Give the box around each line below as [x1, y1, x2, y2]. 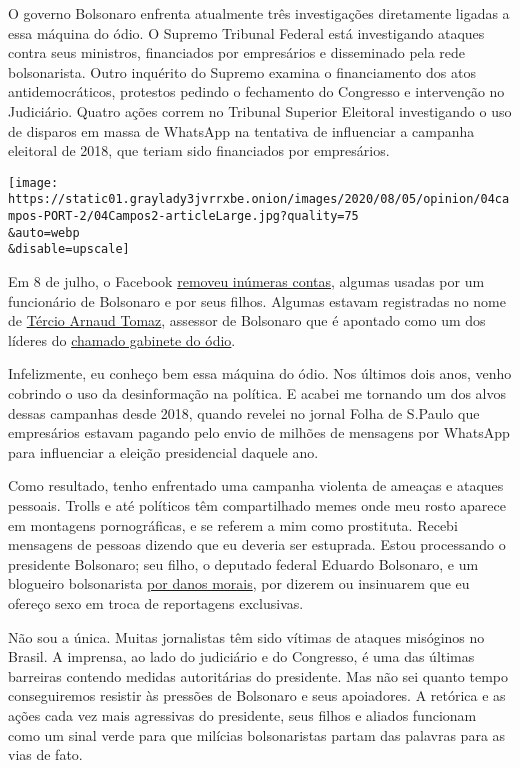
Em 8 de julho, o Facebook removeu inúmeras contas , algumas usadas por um [8, 271, 485, 292]
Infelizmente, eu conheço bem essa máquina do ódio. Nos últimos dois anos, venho [8, 363, 512, 384]
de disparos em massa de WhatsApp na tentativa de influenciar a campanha [8, 120, 475, 141]
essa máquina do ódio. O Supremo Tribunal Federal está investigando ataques [8, 22, 485, 43]
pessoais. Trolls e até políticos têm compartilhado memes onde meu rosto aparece [8, 494, 507, 515]
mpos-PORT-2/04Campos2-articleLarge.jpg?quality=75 [8, 209, 359, 224]
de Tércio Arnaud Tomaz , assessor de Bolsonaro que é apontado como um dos [8, 310, 486, 331]
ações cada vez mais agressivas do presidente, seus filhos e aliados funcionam [8, 704, 477, 725]
